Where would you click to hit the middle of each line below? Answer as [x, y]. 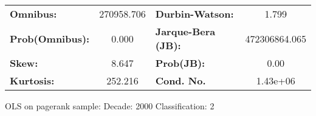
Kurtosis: [32, 80]
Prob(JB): [180, 63]
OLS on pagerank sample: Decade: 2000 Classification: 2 [110, 106]
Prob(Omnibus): [50, 38]
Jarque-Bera [185, 31]
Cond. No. [180, 80]
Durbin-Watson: [194, 14]
